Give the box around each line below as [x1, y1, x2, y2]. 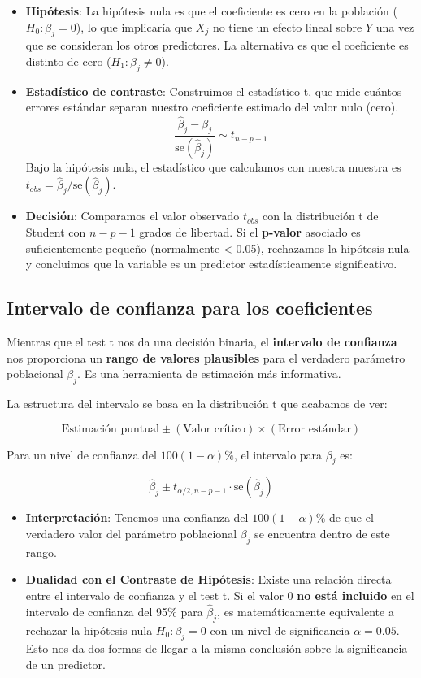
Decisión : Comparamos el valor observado [25, 207, 240, 224]
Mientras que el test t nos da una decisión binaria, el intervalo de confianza [7, 333, 397, 350]
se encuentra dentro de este [254, 525, 390, 541]
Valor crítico [183, 423, 245, 435]
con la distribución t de [262, 207, 379, 224]
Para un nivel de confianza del [7, 445, 157, 463]
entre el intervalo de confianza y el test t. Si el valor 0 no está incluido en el [25, 586, 414, 603]
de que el [329, 509, 374, 526]
